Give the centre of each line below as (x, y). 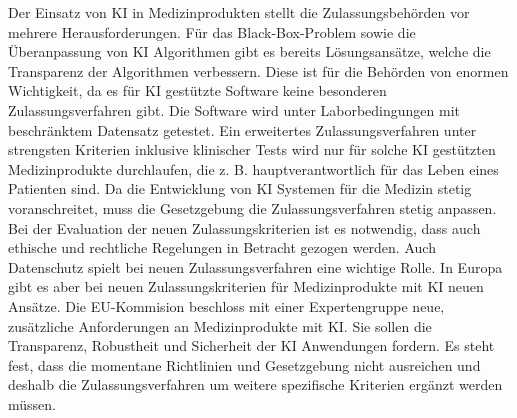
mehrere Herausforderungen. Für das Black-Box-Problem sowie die (212, 31)
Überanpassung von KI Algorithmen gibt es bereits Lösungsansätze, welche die (249, 51)
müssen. (32, 403)
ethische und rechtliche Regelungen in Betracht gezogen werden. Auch (222, 247)
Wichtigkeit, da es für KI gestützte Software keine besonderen (197, 90)
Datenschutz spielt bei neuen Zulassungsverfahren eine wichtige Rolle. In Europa (255, 266)
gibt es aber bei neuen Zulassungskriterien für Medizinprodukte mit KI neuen (246, 286)
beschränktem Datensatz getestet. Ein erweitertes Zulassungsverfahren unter (242, 129)
